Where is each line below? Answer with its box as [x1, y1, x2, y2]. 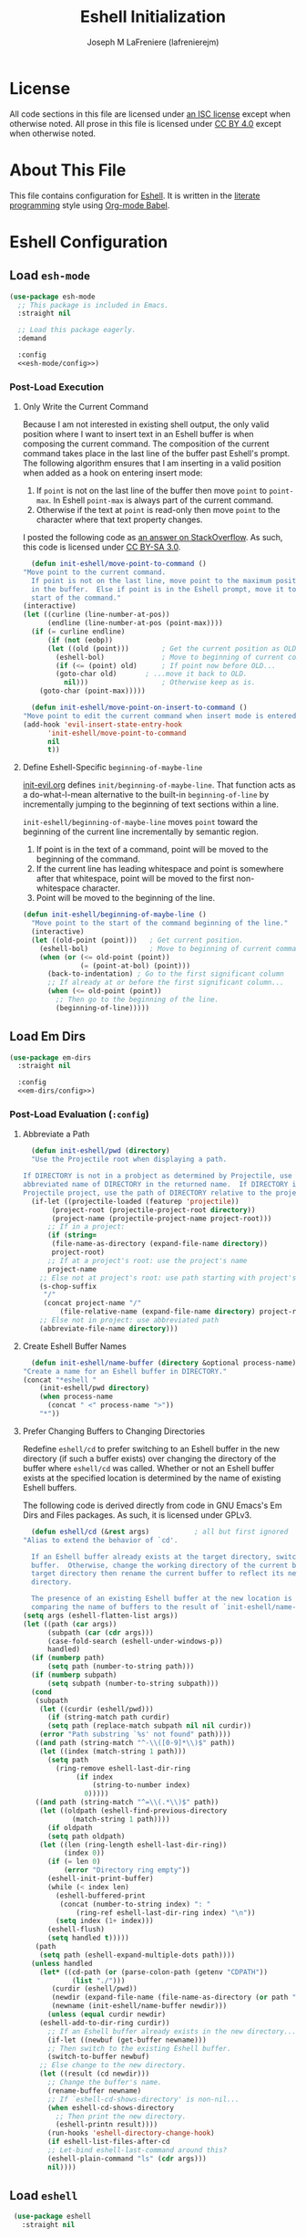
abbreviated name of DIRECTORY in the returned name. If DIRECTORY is [22, 1180, 301, 1189]
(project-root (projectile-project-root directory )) [51, 1205, 256, 1215]
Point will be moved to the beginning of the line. [36, 893, 216, 904]
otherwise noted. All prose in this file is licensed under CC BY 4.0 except [9, 118, 282, 129]
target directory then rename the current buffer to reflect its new [31, 1569, 301, 1578]
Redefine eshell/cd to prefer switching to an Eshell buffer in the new [22, 1443, 280, 1454]
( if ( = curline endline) [31, 627, 126, 636]
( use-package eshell [13, 2212, 92, 2222]
